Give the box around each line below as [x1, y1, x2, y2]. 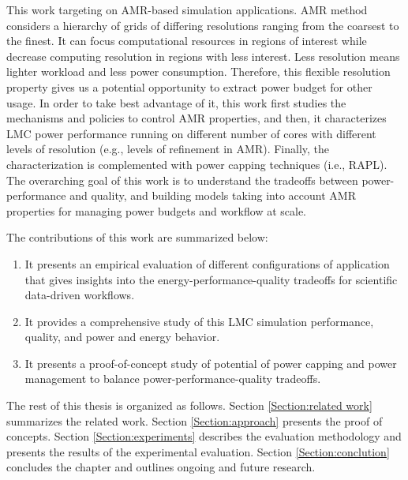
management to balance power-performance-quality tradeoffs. [24, 370, 321, 387]
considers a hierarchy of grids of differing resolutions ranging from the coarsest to [6, 17, 399, 33]
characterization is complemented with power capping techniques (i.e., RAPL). [6, 156, 387, 172]
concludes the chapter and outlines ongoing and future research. [6, 459, 316, 475]
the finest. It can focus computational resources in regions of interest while [6, 32, 367, 49]
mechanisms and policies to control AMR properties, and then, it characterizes [6, 110, 387, 126]
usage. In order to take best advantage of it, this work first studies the [6, 94, 346, 111]
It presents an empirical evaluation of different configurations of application [24, 255, 390, 272]
